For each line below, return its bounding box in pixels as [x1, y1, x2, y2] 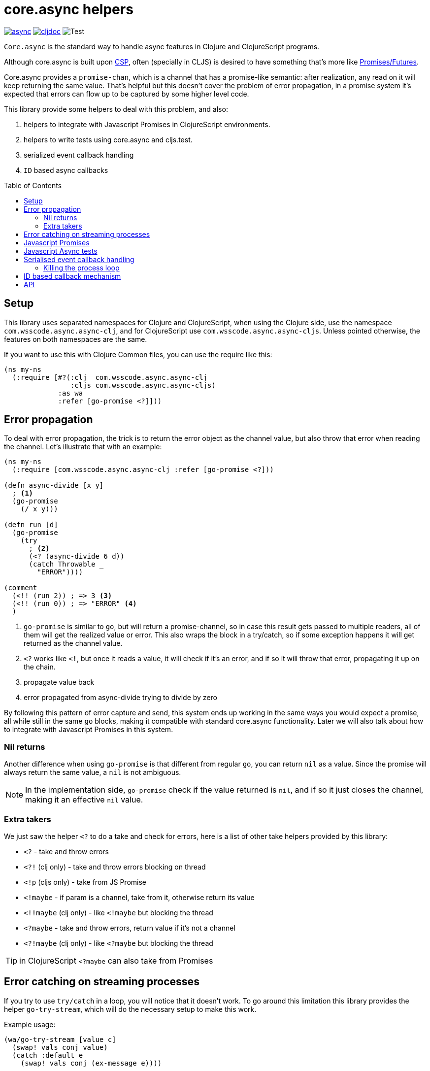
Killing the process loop [43, 263, 120, 272]
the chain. [24, 663, 56, 671]
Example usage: [4, 1020, 56, 1029]
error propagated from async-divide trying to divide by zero [24, 693, 217, 702]
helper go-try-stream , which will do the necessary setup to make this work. [4, 1004, 257, 1013]
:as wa [58, 389, 83, 397]
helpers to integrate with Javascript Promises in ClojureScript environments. [24, 120, 270, 129]
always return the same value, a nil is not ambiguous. [4, 768, 181, 777]
